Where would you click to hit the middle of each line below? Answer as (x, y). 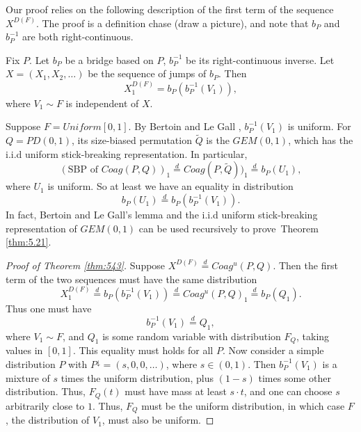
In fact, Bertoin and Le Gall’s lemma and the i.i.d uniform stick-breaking (162, 215)
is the (218, 140)
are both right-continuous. (78, 37)
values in (24, 350)
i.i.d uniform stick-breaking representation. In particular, (127, 153)
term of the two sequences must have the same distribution (131, 279)
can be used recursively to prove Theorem (228, 228)
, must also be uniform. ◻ (158, 420)
